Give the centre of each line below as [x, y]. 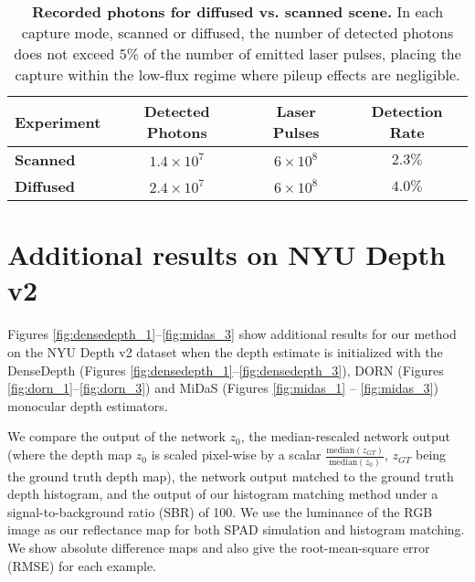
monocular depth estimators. [88, 405]
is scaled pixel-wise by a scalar [236, 455]
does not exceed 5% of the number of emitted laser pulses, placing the [237, 53]
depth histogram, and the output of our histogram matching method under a [223, 494]
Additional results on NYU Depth [227, 254]
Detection [407, 111]
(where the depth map [70, 455]
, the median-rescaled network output [345, 436]
